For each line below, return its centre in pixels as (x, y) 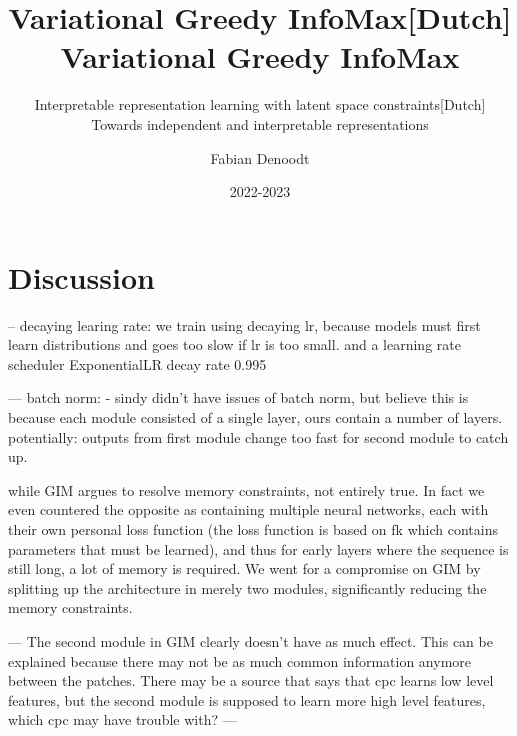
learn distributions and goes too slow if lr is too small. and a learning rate (234, 344)
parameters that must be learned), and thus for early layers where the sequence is (258, 548)
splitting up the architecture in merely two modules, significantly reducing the (247, 587)
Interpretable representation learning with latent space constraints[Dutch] (260, 104)
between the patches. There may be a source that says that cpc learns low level (251, 680)
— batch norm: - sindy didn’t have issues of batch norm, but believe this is (238, 397)
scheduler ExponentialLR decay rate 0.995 (137, 363)
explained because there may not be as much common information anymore (240, 660)
